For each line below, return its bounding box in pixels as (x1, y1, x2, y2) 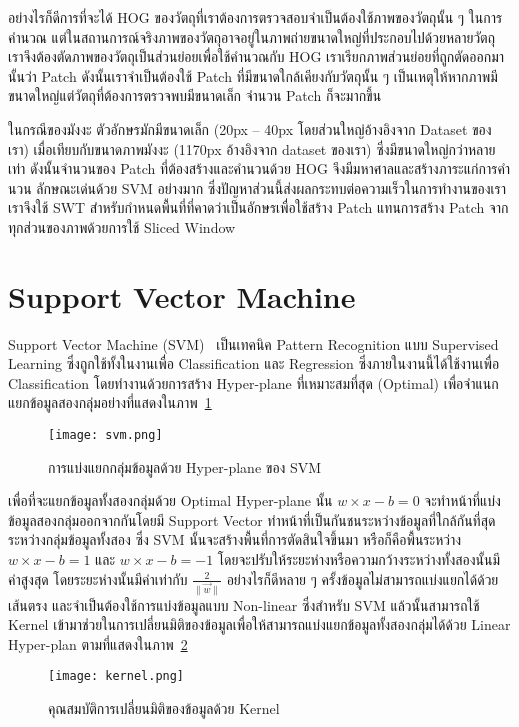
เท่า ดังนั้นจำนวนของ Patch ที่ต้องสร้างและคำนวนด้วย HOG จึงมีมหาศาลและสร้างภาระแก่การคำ (8, 158, 511, 179)
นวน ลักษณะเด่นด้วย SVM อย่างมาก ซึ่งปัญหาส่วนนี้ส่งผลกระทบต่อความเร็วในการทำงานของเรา (8, 177, 507, 198)
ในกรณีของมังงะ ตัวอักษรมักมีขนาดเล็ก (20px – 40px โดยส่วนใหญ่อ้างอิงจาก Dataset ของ (8, 118, 492, 139)
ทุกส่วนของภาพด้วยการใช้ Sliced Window (8, 216, 236, 237)
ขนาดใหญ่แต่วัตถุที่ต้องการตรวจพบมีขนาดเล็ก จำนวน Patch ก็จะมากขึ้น (8, 85, 382, 106)
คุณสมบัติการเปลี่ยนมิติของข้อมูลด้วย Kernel (48, 697, 280, 718)
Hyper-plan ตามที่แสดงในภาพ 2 (8, 633, 188, 654)
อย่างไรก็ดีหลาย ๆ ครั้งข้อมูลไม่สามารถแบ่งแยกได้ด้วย (226, 568, 499, 589)
